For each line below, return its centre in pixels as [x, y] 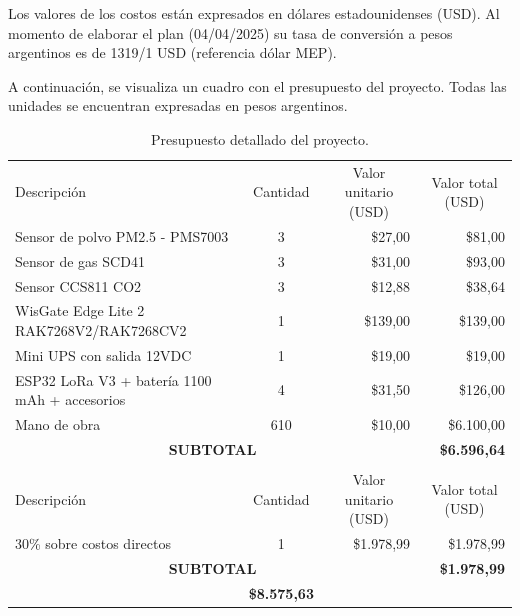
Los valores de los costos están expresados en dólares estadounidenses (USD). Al [254, 13]
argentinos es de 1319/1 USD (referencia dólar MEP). [172, 52]
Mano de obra [58, 424]
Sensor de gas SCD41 [80, 260]
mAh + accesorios [70, 399]
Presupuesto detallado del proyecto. [260, 138]
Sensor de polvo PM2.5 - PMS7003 [122, 235]
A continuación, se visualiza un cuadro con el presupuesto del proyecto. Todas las [257, 85]
